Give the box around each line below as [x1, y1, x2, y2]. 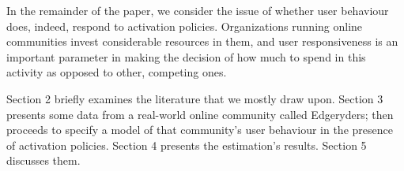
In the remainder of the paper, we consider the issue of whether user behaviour [6, 2, 389, 18]
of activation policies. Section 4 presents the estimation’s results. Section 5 [6, 136, 367, 153]
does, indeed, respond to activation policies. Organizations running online [6, 17, 363, 34]
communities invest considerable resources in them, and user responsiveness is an [6, 33, 398, 50]
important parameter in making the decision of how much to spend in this [6, 48, 366, 65]
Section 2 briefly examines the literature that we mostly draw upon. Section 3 [6, 90, 383, 106]
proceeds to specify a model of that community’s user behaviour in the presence [6, 121, 393, 138]
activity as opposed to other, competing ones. [6, 64, 227, 80]
